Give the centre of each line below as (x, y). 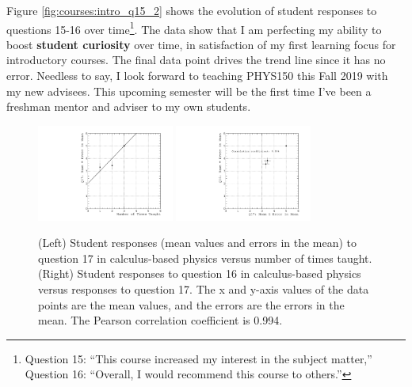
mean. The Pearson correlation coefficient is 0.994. (160, 320)
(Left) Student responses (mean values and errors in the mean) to (198, 243)
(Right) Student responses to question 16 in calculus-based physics (200, 273)
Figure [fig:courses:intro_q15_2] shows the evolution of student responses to (192, 10)
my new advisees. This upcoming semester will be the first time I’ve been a (189, 91)
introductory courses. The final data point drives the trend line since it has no (196, 60)
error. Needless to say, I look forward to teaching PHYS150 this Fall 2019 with (197, 76)
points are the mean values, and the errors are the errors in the (191, 304)
